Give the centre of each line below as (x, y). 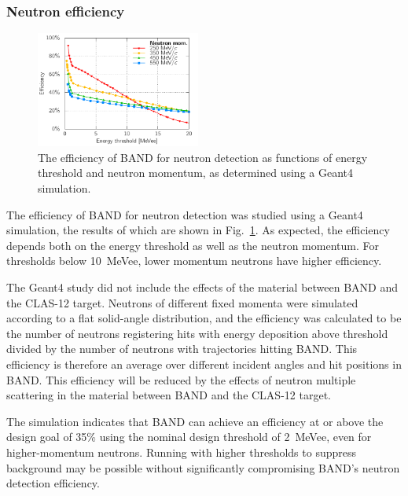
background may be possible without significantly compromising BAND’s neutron (203, 467)
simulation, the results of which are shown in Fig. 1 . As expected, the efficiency (198, 230)
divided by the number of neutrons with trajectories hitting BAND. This (182, 349)
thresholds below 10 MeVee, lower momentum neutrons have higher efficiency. (194, 261)
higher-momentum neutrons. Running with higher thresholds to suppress (182, 452)
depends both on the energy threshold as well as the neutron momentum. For (193, 245)
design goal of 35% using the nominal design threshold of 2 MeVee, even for (189, 437)
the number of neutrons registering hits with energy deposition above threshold (197, 333)
